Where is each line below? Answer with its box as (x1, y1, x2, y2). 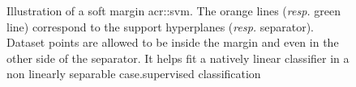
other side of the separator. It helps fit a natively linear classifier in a (6, 49, 350, 66)
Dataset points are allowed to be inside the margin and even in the (6, 34, 339, 51)
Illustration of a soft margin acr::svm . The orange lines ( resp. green (6, 2, 341, 19)
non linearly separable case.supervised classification (6, 65, 261, 82)
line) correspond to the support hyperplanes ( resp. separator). (6, 18, 315, 35)
